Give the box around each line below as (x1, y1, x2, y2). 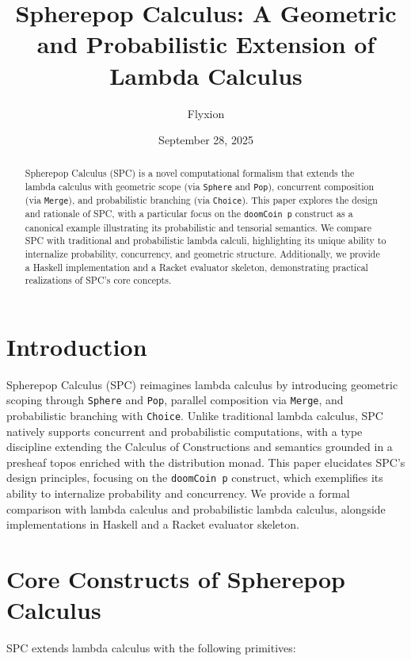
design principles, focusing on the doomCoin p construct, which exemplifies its (6, 469, 383, 486)
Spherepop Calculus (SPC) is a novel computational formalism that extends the (25, 166, 355, 180)
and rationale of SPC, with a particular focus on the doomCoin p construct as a (25, 207, 353, 220)
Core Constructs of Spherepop (6, 563, 345, 595)
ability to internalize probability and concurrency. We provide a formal (6, 485, 350, 502)
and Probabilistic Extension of (36, 28, 375, 60)
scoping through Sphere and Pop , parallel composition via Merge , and (6, 392, 344, 408)
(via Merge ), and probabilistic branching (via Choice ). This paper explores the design (25, 193, 378, 207)
